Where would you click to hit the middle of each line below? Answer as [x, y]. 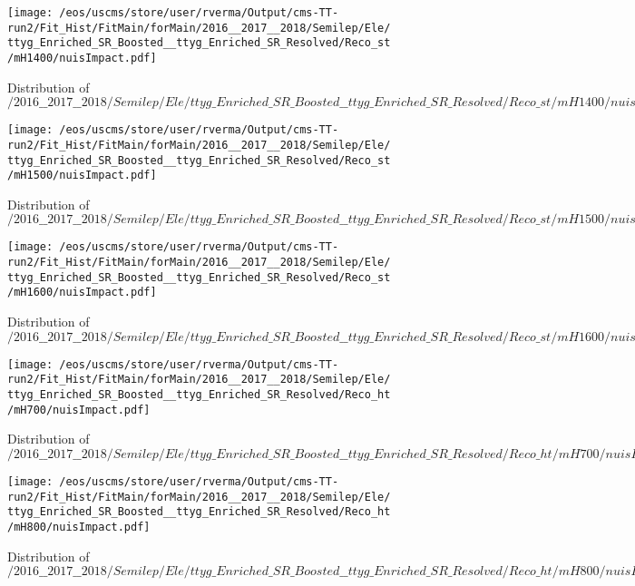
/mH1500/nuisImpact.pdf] [82, 176]
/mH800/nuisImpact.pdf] [79, 527]
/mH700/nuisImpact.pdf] [79, 410]
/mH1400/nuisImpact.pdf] [82, 58]
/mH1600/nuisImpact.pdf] [82, 293]
